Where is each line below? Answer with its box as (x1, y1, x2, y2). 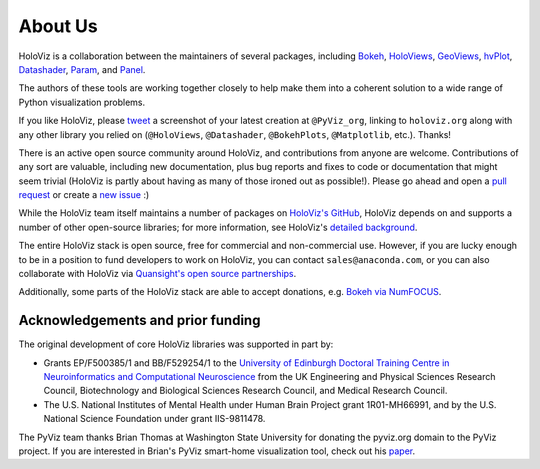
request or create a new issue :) (18, 189, 150, 201)
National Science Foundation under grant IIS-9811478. (43, 413, 266, 425)
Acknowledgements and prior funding (18, 312, 261, 329)
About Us (18, 15, 99, 37)
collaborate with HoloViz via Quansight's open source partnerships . (18, 268, 297, 280)
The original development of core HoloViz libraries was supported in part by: (18, 338, 334, 350)
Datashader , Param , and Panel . (18, 63, 146, 75)
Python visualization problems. (18, 96, 146, 108)
